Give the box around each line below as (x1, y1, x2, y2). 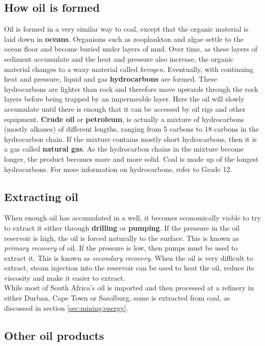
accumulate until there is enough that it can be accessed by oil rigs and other (4, 103, 246, 114)
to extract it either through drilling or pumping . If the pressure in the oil (4, 222, 240, 233)
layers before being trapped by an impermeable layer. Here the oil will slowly (4, 93, 245, 104)
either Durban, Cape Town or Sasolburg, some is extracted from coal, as (4, 292, 230, 303)
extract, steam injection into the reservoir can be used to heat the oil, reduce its (4, 262, 254, 273)
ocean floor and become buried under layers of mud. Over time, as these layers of (4, 43, 257, 54)
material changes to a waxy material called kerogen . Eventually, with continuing (4, 63, 254, 74)
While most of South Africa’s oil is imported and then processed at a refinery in (4, 282, 254, 293)
